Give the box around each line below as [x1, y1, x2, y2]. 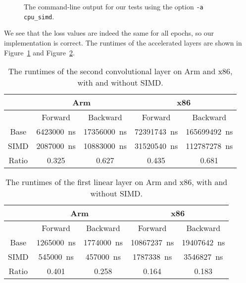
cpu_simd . [24, 11, 54, 21]
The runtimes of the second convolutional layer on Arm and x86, [8, 65, 233, 77]
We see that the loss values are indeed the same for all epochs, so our [4, 28, 214, 38]
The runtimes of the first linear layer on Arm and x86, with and [5, 176, 228, 188]
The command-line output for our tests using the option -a [24, 1, 203, 11]
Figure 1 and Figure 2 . [4, 47, 75, 57]
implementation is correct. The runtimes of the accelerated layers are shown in [4, 37, 242, 47]
